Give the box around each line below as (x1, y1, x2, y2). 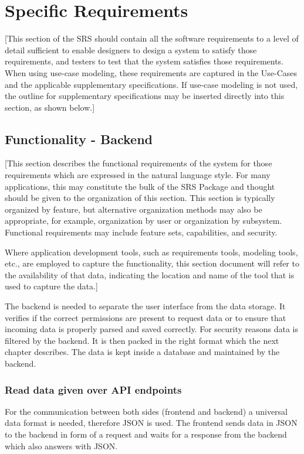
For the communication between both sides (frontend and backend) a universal (5, 405, 288, 417)
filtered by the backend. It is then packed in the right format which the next (5, 334, 279, 346)
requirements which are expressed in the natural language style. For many (5, 169, 271, 181)
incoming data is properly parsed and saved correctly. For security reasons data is (5, 323, 298, 335)
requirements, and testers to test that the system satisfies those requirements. (5, 55, 284, 67)
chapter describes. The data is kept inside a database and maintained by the (5, 346, 280, 358)
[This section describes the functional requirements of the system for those (5, 157, 272, 169)
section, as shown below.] (5, 101, 95, 113)
